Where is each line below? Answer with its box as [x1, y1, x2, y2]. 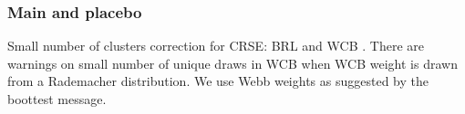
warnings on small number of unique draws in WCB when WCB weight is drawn [7, 53, 458, 72]
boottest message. [7, 90, 107, 108]
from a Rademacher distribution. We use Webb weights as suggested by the [7, 71, 429, 90]
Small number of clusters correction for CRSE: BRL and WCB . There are [7, 36, 424, 55]
